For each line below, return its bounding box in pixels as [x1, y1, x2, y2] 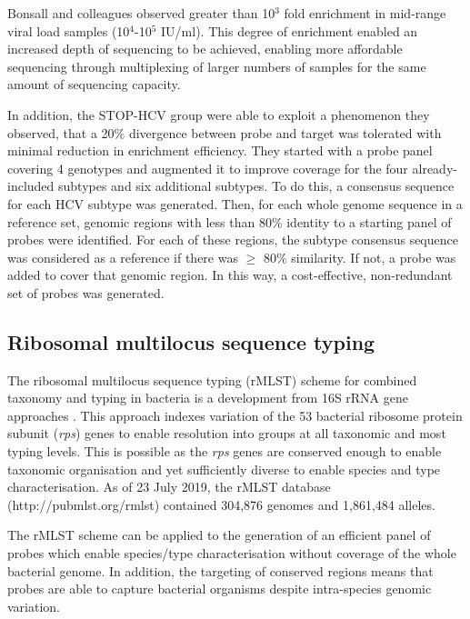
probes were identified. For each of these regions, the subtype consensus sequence [7, 230, 458, 249]
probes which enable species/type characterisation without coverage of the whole [7, 544, 456, 563]
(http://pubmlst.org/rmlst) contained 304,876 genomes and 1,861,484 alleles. [7, 494, 435, 514]
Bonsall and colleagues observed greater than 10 [7, 4, 275, 22]
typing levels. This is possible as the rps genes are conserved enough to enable [7, 442, 442, 461]
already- [412, 158, 457, 177]
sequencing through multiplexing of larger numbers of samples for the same [7, 56, 426, 75]
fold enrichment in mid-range [284, 4, 446, 22]
